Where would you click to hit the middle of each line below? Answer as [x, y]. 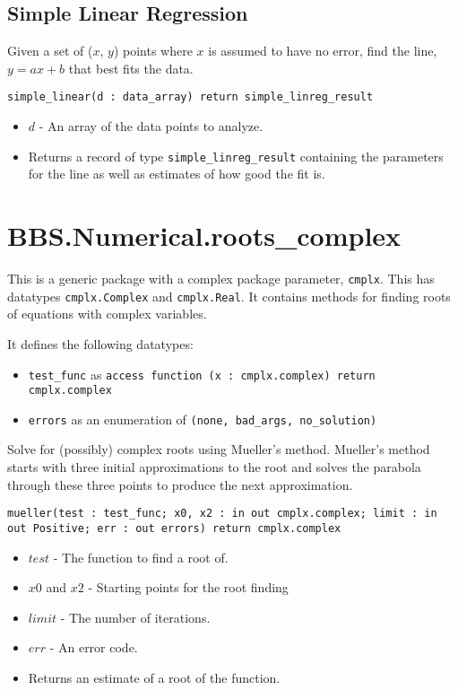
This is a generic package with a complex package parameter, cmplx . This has [221, 279]
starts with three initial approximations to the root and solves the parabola [214, 467]
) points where [153, 51]
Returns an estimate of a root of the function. [154, 677]
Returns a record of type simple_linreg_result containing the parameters [236, 156]
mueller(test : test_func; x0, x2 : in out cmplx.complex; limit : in [222, 514]
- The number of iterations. [135, 617]
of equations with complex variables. [107, 314]
